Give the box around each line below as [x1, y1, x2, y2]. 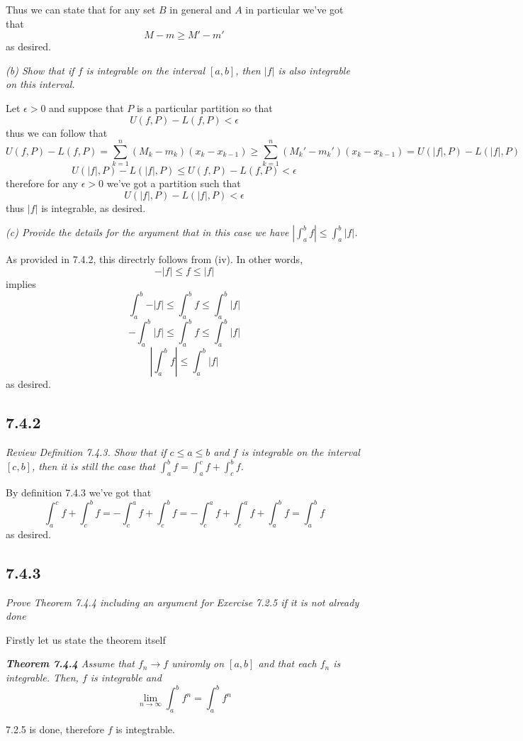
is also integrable [278, 62, 350, 77]
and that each [258, 656, 317, 671]
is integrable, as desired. [41, 200, 146, 215]
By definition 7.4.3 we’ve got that [6, 484, 152, 499]
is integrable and [90, 670, 162, 684]
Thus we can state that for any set [6, 2, 156, 16]
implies [6, 277, 36, 291]
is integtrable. [116, 721, 175, 736]
